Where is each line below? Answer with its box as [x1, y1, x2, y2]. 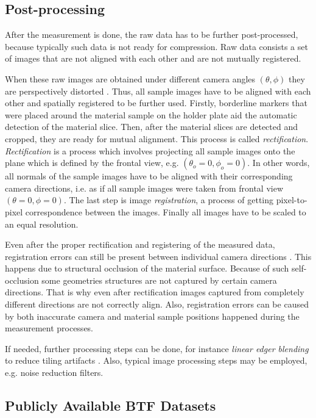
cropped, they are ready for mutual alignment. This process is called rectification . [5, 132, 309, 145]
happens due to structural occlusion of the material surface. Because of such [5, 262, 289, 275]
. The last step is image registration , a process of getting [63, 193, 274, 206]
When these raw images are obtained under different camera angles [5, 72, 256, 85]
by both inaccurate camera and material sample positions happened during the [5, 309, 300, 322]
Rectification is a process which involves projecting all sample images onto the [5, 144, 295, 157]
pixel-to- [276, 193, 307, 206]
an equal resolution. [5, 217, 79, 230]
